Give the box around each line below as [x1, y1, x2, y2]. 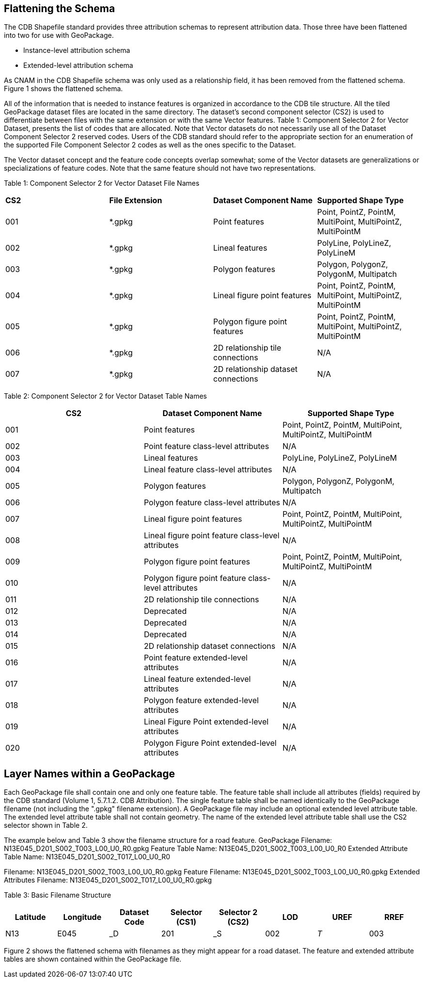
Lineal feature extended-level [143, 674, 251, 684]
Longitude [63, 912, 102, 922]
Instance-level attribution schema [23, 46, 130, 55]
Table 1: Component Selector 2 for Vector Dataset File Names [4, 179, 200, 188]
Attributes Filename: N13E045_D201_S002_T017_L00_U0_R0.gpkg [4, 876, 212, 885]
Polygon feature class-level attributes [143, 498, 281, 508]
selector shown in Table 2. [4, 821, 88, 830]
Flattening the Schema [4, 2, 115, 15]
